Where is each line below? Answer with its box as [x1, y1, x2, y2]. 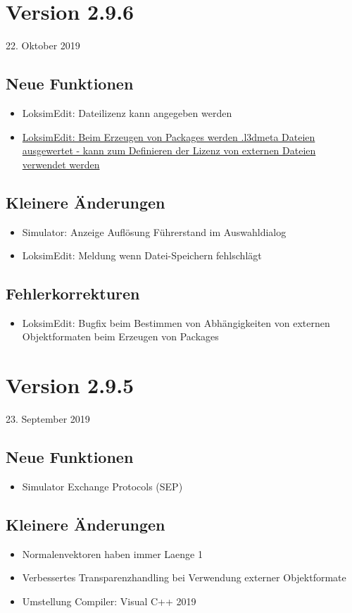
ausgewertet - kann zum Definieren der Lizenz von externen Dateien [22, 143, 316, 158]
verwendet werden [22, 156, 100, 171]
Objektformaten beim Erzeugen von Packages [22, 329, 219, 344]
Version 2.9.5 [6, 371, 134, 400]
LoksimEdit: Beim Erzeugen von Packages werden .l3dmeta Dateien [22, 129, 315, 144]
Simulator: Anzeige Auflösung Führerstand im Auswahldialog [22, 224, 287, 239]
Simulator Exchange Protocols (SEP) [22, 479, 183, 493]
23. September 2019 [6, 411, 90, 426]
